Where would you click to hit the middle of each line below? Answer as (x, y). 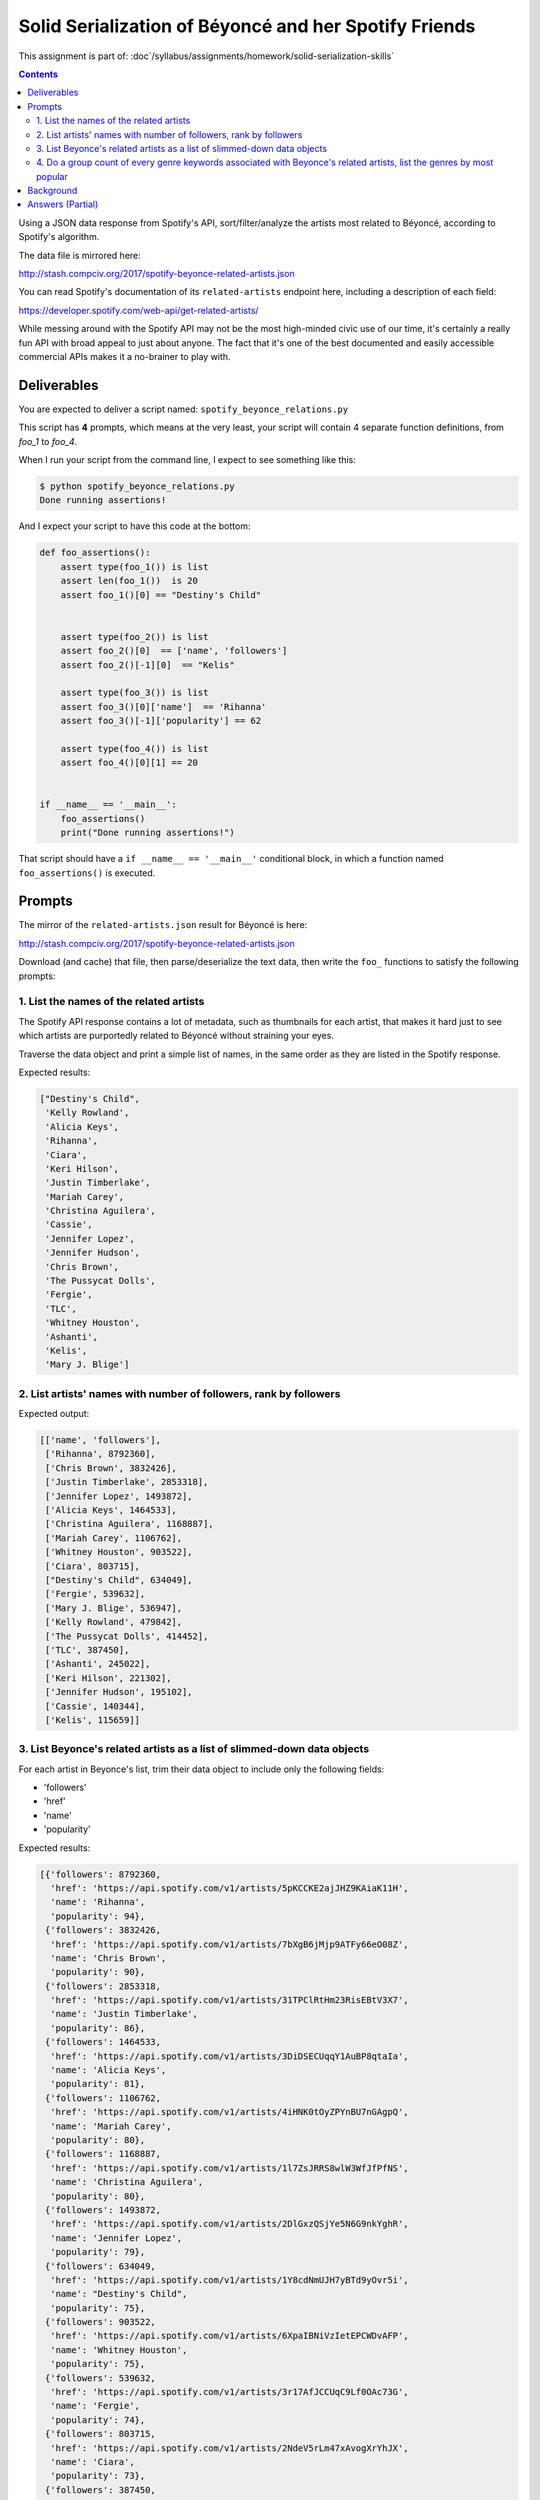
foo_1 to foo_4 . (48, 441)
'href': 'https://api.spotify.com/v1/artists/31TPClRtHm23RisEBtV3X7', (229, 2000)
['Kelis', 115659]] (92, 1719)
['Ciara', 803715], (92, 1566)
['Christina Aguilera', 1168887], (129, 1524)
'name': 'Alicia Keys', (108, 2070)
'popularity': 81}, (98, 2084)
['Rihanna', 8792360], (101, 1454)
